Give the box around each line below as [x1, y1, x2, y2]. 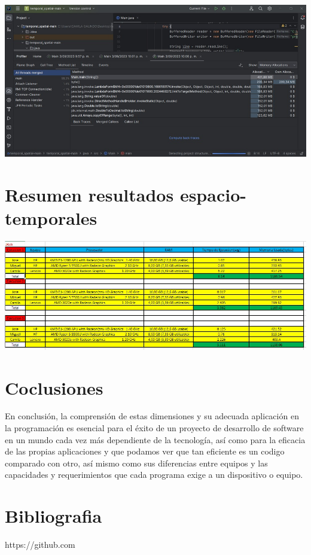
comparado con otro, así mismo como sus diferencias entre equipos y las [5, 456, 268, 469]
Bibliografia [5, 504, 102, 528]
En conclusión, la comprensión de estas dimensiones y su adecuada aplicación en [5, 410, 299, 422]
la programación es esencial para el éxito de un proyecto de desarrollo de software [5, 422, 304, 434]
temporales [5, 205, 97, 230]
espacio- [179, 182, 246, 206]
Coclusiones [5, 375, 103, 400]
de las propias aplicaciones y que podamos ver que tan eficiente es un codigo [5, 445, 285, 458]
